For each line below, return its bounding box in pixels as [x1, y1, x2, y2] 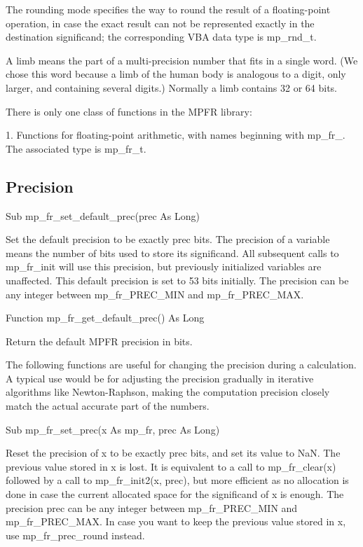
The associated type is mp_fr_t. [6, 141, 146, 155]
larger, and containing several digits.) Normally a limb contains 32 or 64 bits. [6, 80, 338, 95]
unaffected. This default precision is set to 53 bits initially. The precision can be [6, 272, 349, 287]
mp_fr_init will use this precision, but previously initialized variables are [6, 259, 322, 274]
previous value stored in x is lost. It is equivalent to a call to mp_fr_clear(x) [6, 459, 336, 473]
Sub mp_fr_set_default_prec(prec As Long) [6, 208, 200, 223]
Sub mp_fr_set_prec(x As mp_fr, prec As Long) [6, 422, 220, 436]
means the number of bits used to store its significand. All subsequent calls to [6, 245, 339, 260]
